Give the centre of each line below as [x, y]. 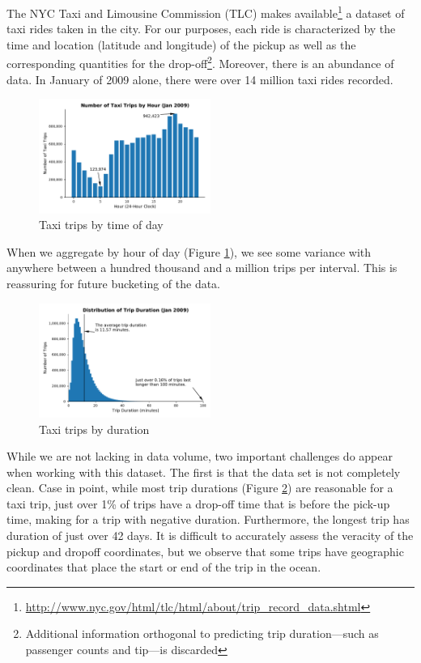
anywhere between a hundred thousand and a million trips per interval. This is [202, 268]
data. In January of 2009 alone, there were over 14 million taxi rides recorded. [200, 79]
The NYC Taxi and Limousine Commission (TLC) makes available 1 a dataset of [206, 12]
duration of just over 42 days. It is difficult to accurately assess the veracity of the [210, 535]
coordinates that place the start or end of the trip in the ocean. [164, 567]
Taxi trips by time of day [101, 225]
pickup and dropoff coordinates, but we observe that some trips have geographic [205, 551]
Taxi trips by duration [94, 429]
